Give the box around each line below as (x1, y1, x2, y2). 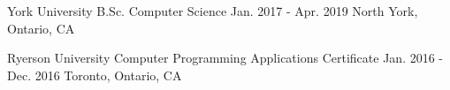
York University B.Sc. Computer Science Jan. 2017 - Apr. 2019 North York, (7, 2, 418, 19)
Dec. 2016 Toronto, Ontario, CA (7, 65, 182, 84)
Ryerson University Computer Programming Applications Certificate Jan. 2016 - (7, 49, 444, 67)
